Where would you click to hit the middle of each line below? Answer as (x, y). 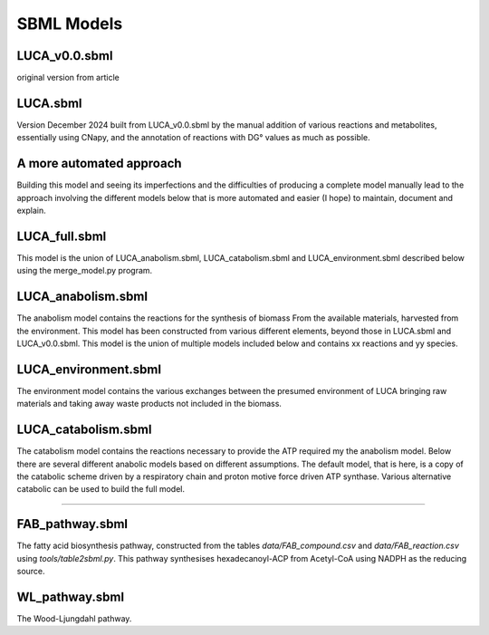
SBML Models (70, 24)
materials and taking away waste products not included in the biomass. (149, 404)
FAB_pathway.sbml (72, 524)
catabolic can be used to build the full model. (101, 489)
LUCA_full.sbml (62, 236)
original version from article (68, 78)
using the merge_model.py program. (85, 271)
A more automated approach (99, 164)
